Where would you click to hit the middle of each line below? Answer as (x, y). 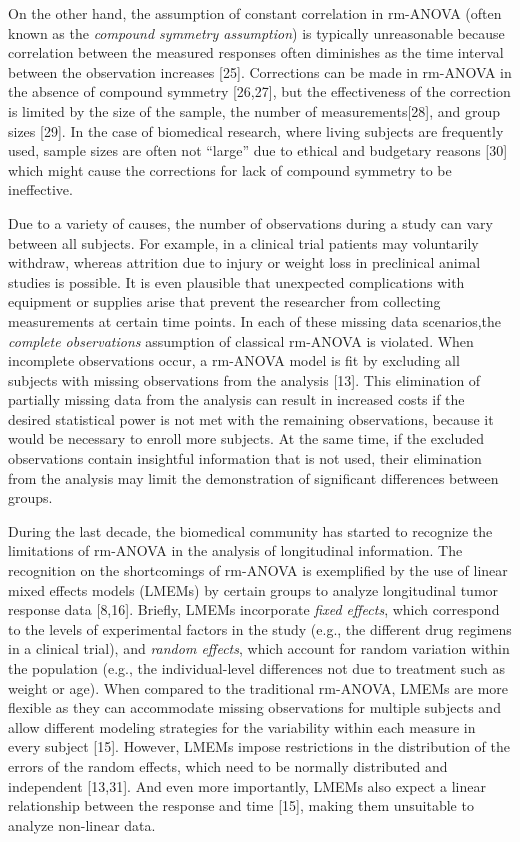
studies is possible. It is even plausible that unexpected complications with (236, 281)
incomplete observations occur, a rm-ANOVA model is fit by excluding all (234, 360)
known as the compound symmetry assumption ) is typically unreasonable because (256, 32)
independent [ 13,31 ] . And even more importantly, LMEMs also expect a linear (247, 785)
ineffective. (40, 189)
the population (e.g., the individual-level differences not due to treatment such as (256, 668)
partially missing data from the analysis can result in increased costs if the (236, 399)
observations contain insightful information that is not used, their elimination (245, 458)
